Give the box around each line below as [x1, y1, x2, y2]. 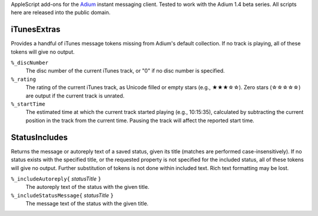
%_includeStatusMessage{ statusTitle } [11, 192, 114, 199]
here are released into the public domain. [11, 9, 111, 16]
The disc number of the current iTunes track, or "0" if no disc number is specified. [25, 67, 225, 74]
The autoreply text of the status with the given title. [25, 184, 150, 191]
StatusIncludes [11, 132, 68, 142]
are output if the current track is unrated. [25, 92, 125, 99]
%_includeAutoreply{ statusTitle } [11, 175, 101, 182]
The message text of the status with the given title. [25, 200, 149, 207]
